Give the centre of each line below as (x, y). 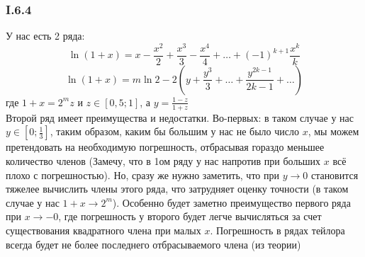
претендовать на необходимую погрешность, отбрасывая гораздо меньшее (165, 147)
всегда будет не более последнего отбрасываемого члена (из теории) (153, 244)
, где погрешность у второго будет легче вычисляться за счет (190, 216)
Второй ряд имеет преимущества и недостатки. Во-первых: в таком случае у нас (180, 117)
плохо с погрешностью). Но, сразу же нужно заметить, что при (142, 175)
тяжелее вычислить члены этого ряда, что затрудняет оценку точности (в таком (177, 189)
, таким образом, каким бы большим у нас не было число (175, 131)
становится (335, 175)
